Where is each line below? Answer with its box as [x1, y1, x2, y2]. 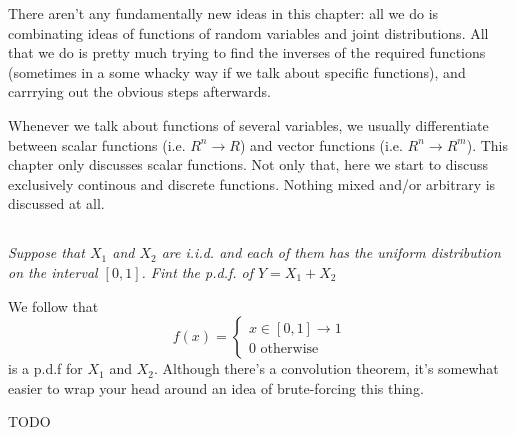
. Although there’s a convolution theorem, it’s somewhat [153, 358, 499, 379]
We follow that [8, 295, 99, 316]
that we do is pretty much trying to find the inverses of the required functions [8, 42, 486, 63]
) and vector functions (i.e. [239, 134, 403, 155]
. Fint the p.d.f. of [141, 261, 254, 282]
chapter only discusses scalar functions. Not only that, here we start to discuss [8, 154, 489, 175]
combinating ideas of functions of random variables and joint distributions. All [8, 22, 489, 43]
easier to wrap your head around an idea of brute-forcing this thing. [8, 377, 424, 398]
